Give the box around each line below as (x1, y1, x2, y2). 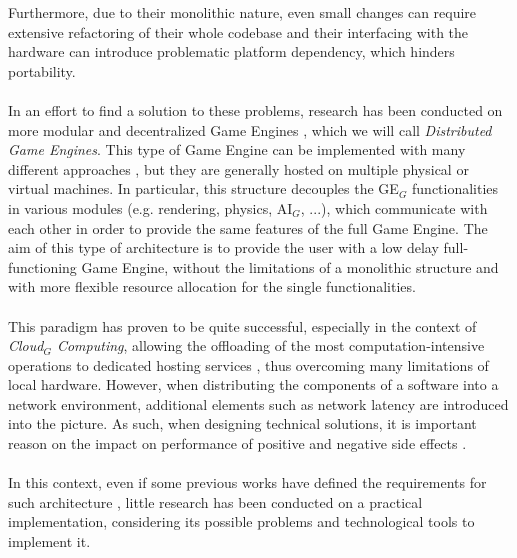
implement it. (8, 531, 91, 552)
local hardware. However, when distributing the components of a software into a (8, 374, 499, 395)
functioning (8, 256, 77, 277)
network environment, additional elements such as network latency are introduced (8, 393, 509, 414)
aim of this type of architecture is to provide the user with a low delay (8, 237, 439, 258)
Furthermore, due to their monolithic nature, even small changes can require (8, 2, 477, 22)
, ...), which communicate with (300, 197, 488, 218)
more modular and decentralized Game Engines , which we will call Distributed (8, 119, 492, 140)
